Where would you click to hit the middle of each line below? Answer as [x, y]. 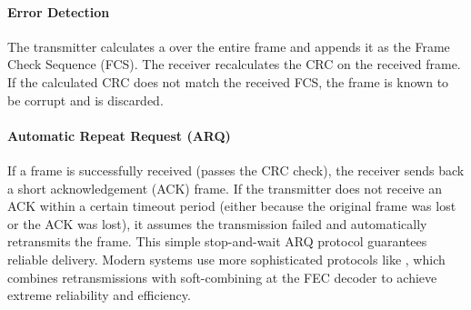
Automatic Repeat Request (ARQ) [119, 135]
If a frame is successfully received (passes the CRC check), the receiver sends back [236, 170]
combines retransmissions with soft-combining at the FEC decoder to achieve [222, 277]
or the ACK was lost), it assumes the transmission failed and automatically [217, 223]
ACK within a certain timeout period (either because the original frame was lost [232, 206]
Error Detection [59, 11]
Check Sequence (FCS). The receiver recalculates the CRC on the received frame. [234, 64]
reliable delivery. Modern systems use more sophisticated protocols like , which [226, 259]
